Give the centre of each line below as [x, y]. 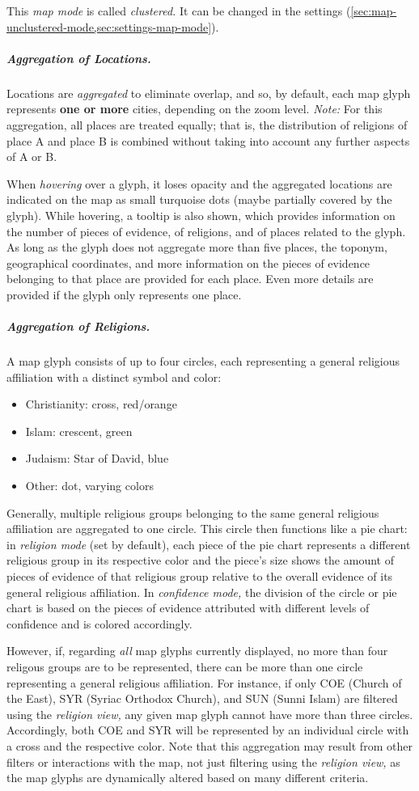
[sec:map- [374, 11]
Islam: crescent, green [79, 431]
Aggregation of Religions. [78, 326]
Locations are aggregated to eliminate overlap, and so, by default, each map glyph [209, 93]
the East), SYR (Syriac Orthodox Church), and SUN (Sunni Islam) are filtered [202, 698]
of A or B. [32, 157]
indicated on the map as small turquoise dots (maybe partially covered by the [199, 199]
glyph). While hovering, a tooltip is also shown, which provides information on [201, 215]
